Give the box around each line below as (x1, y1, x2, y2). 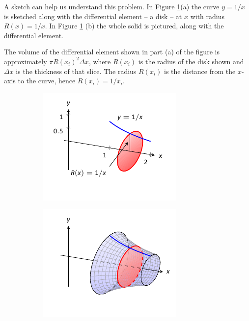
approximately (4, 56, 47, 66)
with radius (190, 11, 224, 21)
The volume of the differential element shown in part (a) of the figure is (4, 47, 220, 57)
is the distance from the (164, 66, 236, 76)
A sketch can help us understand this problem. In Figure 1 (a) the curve (4, 1, 220, 11)
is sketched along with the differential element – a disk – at (4, 11, 182, 21)
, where (88, 56, 111, 66)
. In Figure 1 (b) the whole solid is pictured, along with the (45, 21, 224, 31)
